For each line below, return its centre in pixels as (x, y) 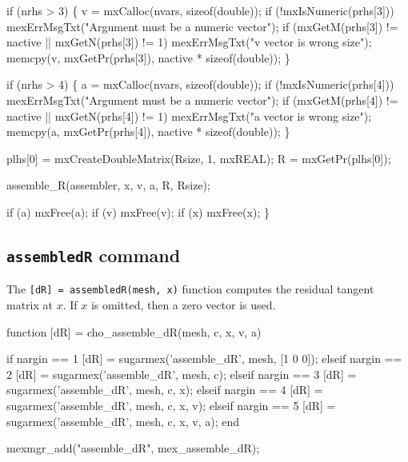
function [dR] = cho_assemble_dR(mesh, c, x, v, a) (134, 331)
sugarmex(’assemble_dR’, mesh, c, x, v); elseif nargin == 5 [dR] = (171, 405)
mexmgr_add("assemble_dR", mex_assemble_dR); (133, 448)
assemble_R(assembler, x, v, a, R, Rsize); (108, 185)
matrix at (30, 304)
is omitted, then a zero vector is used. (183, 304)
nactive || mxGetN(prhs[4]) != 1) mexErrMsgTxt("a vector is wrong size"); (189, 115)
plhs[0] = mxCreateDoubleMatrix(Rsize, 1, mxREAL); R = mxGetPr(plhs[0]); (199, 158)
